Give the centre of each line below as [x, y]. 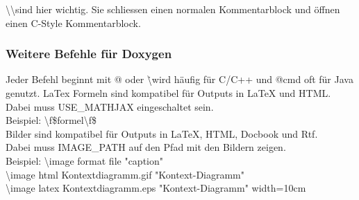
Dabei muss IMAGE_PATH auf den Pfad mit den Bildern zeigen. [146, 147]
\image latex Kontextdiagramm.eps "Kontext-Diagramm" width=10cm [156, 188]
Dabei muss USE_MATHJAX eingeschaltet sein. [110, 106]
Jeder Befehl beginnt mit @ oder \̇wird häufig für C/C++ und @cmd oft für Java [179, 79]
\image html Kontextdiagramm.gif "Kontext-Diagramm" [125, 174]
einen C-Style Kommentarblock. [73, 22]
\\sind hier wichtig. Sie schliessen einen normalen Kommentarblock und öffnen [173, 9]
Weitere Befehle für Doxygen [89, 54]
